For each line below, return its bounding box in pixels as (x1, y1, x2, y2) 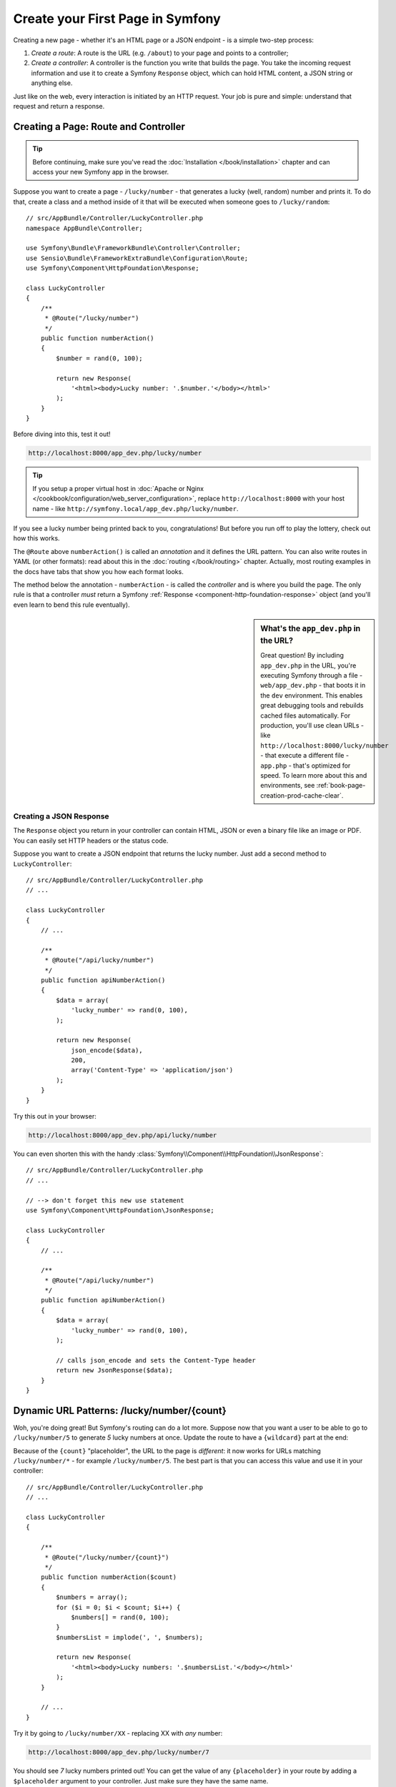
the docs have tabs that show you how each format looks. (13, 567, 184, 575)
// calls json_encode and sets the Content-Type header (56, 1356, 257, 1365)
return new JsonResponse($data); (56, 1366, 173, 1375)
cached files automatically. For (260, 711, 350, 720)
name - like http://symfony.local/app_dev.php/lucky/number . (32, 504, 239, 513)
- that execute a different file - (260, 751, 350, 760)
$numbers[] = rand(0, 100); (71, 1613, 169, 1621)
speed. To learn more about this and (260, 771, 367, 779)
